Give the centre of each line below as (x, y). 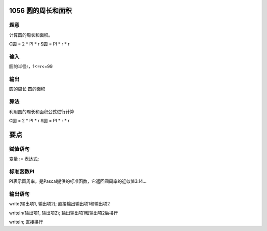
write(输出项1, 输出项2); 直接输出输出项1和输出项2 (60, 204)
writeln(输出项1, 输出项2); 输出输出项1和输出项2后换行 (64, 213)
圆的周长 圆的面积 (27, 89)
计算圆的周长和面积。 (31, 35)
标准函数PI (22, 171)
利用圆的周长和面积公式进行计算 (42, 111)
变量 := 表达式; (24, 159)
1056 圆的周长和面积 (40, 11)
